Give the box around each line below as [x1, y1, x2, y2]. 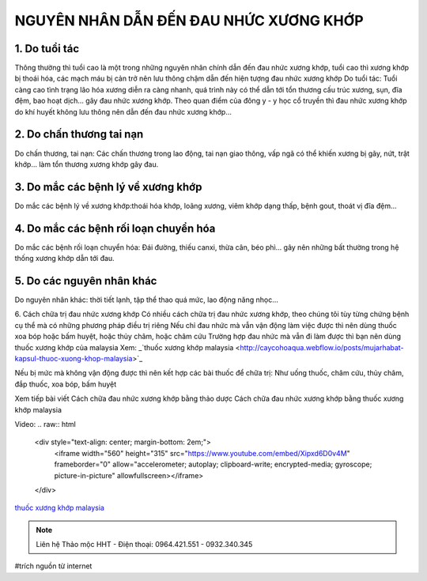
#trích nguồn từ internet [14, 561, 93, 571]
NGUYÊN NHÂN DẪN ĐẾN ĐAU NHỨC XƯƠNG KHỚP [14, 12, 364, 29]
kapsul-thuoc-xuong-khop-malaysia [14, 353, 133, 363]
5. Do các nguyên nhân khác [14, 274, 157, 288]
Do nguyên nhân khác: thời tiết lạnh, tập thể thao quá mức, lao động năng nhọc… [14, 295, 278, 304]
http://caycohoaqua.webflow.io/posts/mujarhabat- [240, 342, 404, 352]
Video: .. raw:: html [14, 419, 77, 428]
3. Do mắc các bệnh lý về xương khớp [14, 180, 202, 194]
